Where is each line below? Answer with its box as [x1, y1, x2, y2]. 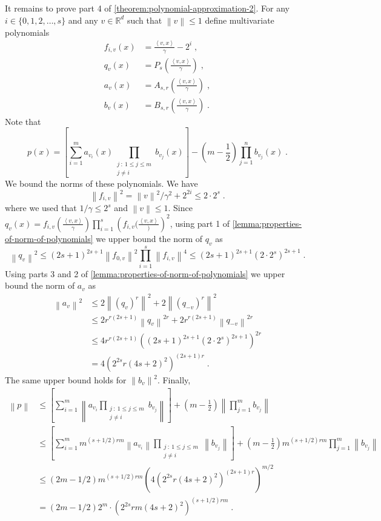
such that [127, 13, 162, 26]
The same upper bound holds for [5, 373, 127, 386]
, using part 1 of [170, 217, 230, 229]
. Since [168, 201, 193, 214]
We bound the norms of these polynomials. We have [5, 176, 198, 189]
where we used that [5, 201, 77, 214]
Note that [5, 115, 41, 127]
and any [68, 13, 98, 26]
